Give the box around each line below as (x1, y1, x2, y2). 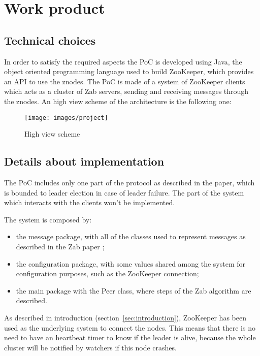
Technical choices (4, 32, 96, 48)
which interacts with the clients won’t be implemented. (4, 197, 175, 208)
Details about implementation (4, 153, 165, 169)
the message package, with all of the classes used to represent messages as (16, 231, 246, 242)
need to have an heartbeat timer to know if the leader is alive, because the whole (4, 332, 256, 343)
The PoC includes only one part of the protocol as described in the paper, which (4, 177, 255, 187)
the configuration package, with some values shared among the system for (16, 258, 245, 269)
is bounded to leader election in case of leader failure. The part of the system (4, 187, 244, 198)
